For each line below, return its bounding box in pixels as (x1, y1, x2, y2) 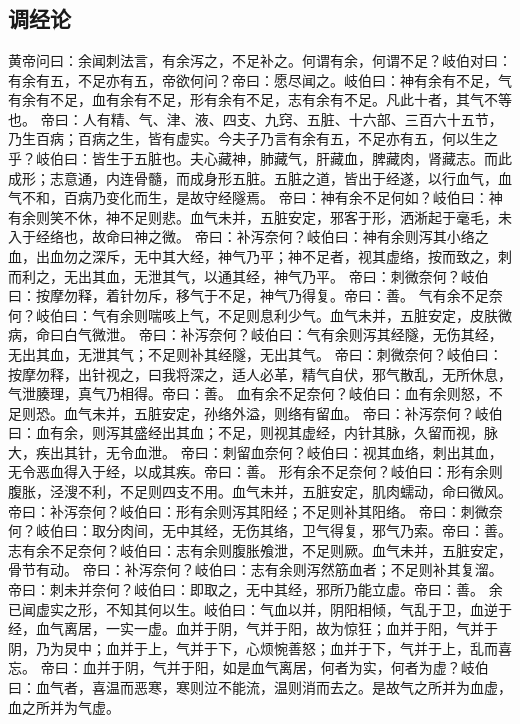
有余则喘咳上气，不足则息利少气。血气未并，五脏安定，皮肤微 (105, 304, 512, 325)
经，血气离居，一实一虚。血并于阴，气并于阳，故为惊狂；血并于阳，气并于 (8, 618, 498, 639)
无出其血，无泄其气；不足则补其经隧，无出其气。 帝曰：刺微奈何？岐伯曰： (8, 343, 503, 364)
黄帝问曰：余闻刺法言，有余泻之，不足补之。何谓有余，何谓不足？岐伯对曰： (8, 50, 512, 70)
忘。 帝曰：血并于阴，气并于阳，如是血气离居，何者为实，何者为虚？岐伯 (8, 657, 489, 678)
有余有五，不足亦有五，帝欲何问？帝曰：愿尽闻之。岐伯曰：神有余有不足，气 (8, 69, 512, 90)
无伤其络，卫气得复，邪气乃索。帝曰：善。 (231, 520, 512, 541)
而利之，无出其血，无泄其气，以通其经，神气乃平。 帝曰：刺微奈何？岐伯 (8, 265, 489, 286)
